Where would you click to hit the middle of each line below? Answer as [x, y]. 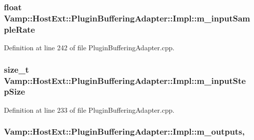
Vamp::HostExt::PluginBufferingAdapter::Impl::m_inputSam [127, 18]
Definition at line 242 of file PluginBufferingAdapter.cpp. [89, 48]
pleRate [20, 29]
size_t [17, 69]
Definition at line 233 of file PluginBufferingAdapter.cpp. [89, 110]
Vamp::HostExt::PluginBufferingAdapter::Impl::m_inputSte [125, 80]
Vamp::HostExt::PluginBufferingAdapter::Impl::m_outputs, [124, 131]
